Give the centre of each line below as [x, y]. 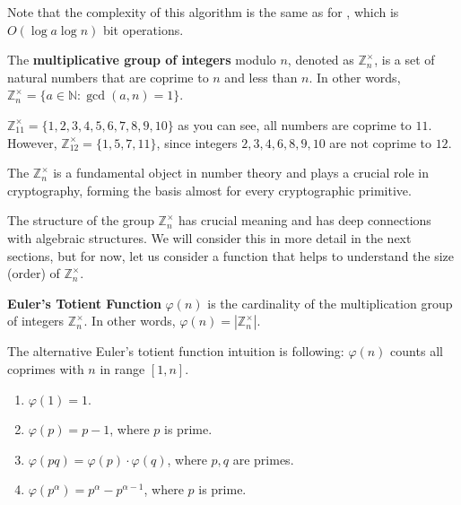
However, [32, 142]
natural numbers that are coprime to [108, 77]
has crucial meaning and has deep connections [305, 220]
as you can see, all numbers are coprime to [295, 124]
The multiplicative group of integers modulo [142, 60]
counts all [417, 351]
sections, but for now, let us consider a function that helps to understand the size [231, 255]
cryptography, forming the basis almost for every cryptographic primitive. [209, 190]
